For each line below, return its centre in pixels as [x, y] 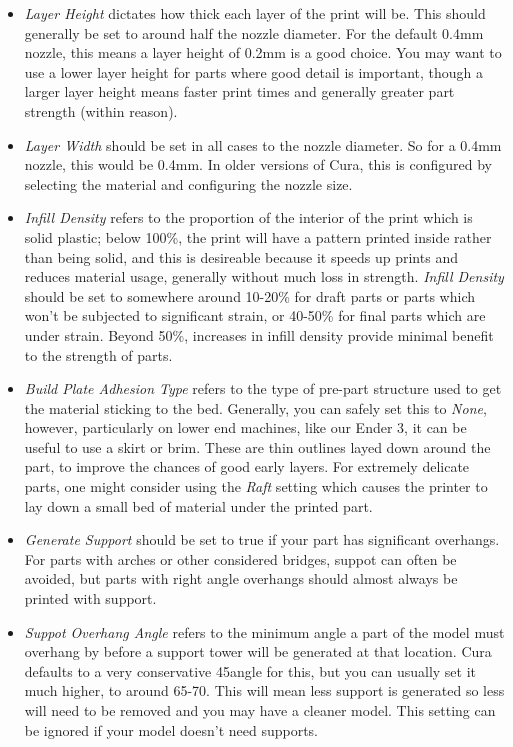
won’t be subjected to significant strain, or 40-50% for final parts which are [255, 315]
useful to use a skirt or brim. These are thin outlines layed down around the [257, 446]
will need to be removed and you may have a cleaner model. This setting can [260, 710]
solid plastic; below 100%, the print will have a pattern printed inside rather [258, 236]
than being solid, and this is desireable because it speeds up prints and [241, 256]
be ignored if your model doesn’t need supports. [171, 729]
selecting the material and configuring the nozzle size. [188, 183]
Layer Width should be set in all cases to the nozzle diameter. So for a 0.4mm [263, 144]
